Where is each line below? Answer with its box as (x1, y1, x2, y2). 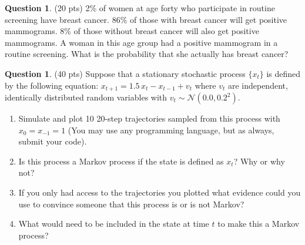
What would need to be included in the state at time (18, 217, 209, 230)
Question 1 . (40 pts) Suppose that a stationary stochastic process (5, 67, 246, 79)
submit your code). (18, 135, 87, 147)
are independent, (227, 79, 288, 91)
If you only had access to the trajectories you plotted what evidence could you (18, 186, 301, 198)
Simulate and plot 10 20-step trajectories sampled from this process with (18, 112, 280, 125)
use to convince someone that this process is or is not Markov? (18, 197, 244, 210)
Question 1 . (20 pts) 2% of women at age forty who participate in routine (5, 2, 275, 14)
